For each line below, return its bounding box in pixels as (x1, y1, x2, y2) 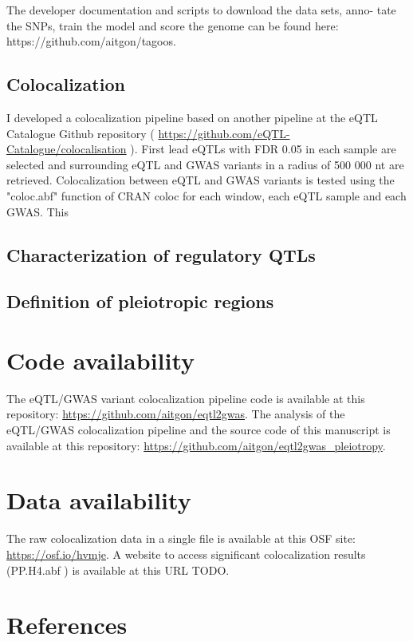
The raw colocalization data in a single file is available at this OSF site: (6, 530, 356, 547)
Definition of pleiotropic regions (6, 289, 274, 314)
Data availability (6, 484, 191, 516)
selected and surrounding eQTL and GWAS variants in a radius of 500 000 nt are (6, 156, 404, 172)
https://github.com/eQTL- (158, 125, 290, 141)
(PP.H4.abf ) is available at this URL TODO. (6, 561, 230, 578)
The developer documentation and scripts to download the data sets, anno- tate (6, 2, 396, 18)
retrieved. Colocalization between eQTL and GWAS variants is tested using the (6, 172, 395, 188)
